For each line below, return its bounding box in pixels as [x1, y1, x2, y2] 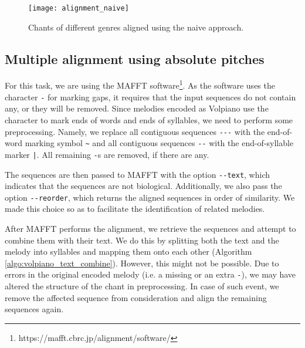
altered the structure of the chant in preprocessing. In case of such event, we [5, 280, 279, 292]
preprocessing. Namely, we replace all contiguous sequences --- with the [5, 125, 265, 137]
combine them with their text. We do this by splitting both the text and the [5, 234, 279, 246]
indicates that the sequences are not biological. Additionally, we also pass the [5, 180, 282, 192]
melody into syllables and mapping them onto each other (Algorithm [5, 245, 252, 258]
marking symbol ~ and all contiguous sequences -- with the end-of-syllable [25, 137, 294, 149]
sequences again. [5, 303, 64, 315]
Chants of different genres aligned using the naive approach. [28, 21, 244, 33]
